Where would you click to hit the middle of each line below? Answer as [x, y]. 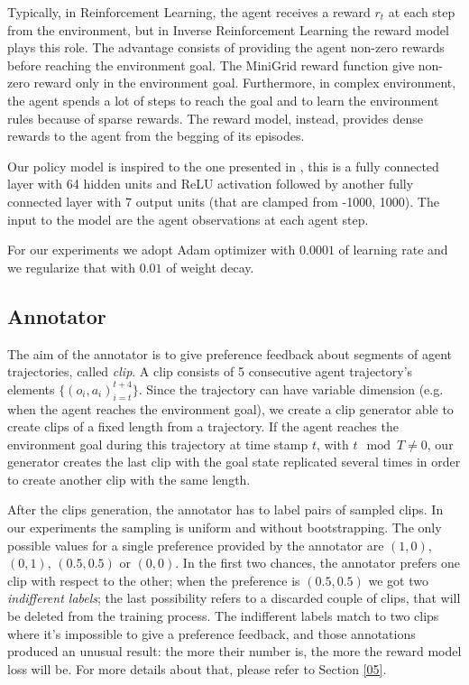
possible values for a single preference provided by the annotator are [196, 545]
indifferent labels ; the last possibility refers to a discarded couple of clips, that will [234, 598]
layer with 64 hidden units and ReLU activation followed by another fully [211, 184]
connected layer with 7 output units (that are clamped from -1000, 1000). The [223, 201]
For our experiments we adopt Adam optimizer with [152, 250]
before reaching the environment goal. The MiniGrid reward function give [211, 65]
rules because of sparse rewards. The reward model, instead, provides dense [215, 118]
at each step [422, 12]
